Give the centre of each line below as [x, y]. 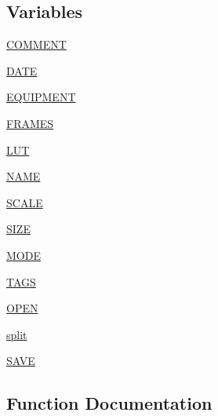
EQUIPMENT [41, 97]
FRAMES [30, 123]
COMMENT [36, 44]
